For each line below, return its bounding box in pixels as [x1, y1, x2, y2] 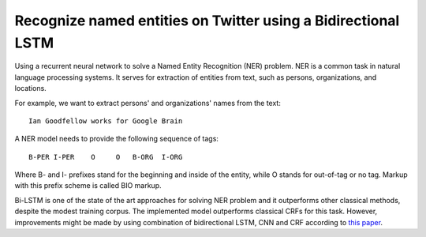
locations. [14, 84, 47, 93]
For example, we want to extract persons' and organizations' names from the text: [14, 98, 282, 107]
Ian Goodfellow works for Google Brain [28, 116, 183, 126]
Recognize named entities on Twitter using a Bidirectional [14, 12, 400, 29]
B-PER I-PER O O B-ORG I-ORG [28, 152, 183, 161]
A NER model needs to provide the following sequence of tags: [14, 134, 219, 144]
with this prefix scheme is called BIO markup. [14, 181, 162, 190]
